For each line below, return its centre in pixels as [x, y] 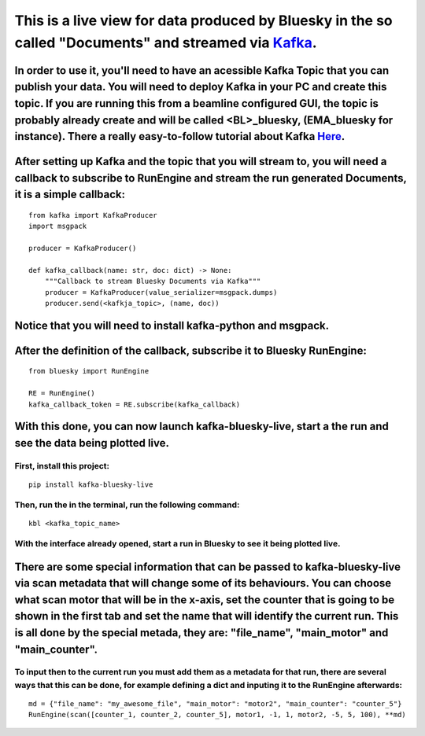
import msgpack [58, 226]
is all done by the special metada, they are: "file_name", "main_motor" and [201, 633]
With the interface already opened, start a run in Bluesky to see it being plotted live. [177, 543]
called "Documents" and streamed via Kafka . [166, 42]
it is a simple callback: [70, 195]
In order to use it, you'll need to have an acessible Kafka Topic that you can [202, 70]
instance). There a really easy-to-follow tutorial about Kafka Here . [180, 136]
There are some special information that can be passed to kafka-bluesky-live [208, 567]
